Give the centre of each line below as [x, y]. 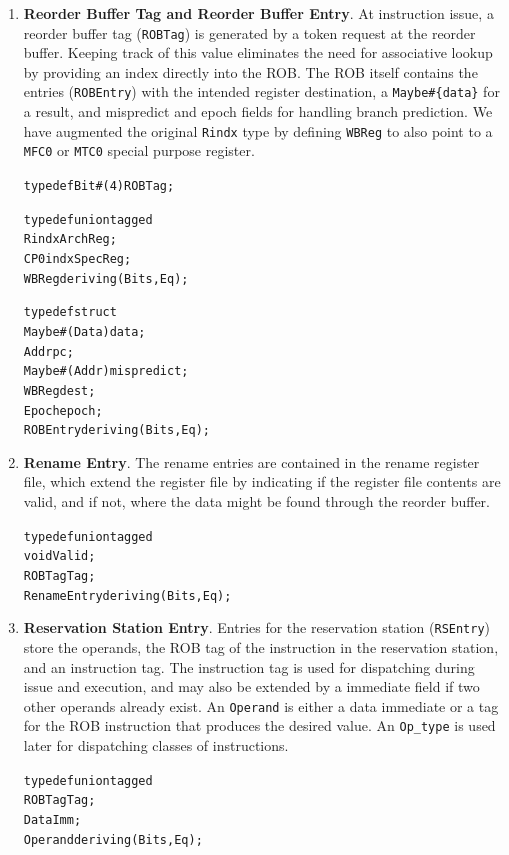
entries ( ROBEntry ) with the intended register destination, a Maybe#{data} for [261, 91]
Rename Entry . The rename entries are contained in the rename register [251, 461]
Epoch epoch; [63, 410]
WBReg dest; [59, 390]
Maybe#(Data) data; [84, 331]
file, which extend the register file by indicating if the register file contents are [262, 481]
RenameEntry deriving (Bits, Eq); [127, 595]
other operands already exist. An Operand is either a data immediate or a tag [261, 705]
